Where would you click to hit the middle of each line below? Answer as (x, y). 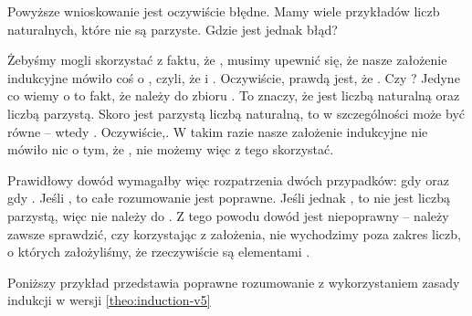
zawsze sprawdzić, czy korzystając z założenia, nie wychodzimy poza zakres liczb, (234, 233)
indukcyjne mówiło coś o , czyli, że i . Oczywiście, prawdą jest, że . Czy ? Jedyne (234, 77)
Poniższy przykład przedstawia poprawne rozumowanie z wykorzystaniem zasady (234, 282)
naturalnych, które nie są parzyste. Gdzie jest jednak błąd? (173, 29)
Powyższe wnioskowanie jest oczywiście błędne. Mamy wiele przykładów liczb (224, 11)
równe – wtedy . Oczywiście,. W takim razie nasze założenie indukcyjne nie (218, 131)
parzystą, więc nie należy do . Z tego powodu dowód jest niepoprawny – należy (228, 215)
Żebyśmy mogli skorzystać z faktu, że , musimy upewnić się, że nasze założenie (227, 60)
